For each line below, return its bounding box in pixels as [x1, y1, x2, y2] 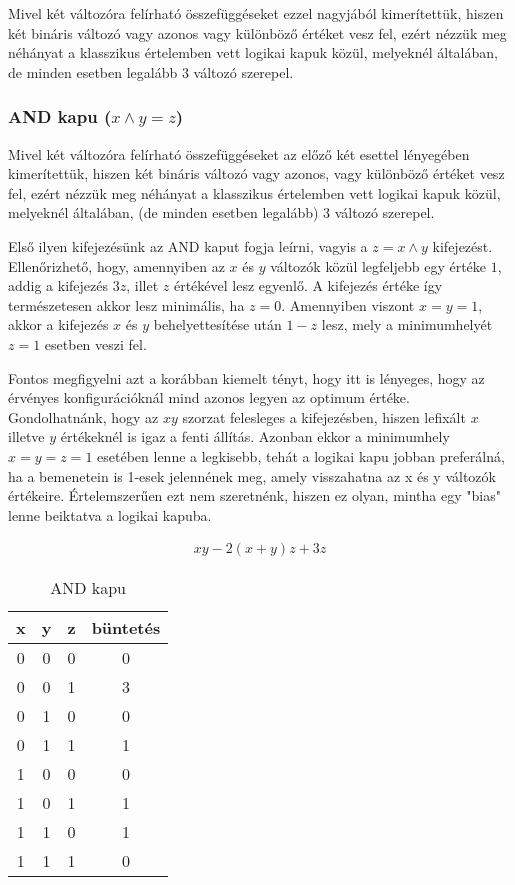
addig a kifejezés [8, 275, 109, 296]
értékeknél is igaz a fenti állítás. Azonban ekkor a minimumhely [60, 426, 450, 447]
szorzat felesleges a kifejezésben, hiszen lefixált [182, 406, 466, 427]
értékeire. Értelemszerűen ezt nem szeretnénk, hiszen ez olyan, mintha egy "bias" [8, 485, 501, 506]
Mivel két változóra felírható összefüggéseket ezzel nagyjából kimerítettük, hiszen [8, 3, 504, 23]
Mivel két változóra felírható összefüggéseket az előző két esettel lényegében [8, 143, 470, 164]
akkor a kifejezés [8, 314, 109, 335]
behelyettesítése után [153, 314, 282, 335]
